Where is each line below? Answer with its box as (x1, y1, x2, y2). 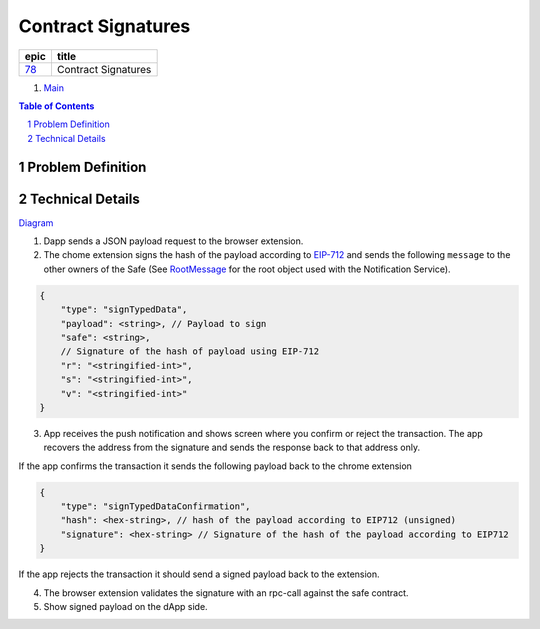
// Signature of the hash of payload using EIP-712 (60, 346, 320, 357)
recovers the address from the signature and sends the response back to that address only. (43, 441, 420, 454)
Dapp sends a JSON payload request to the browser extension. (43, 235, 304, 247)
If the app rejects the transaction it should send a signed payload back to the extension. (18, 568, 380, 580)
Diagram (18, 216, 54, 229)
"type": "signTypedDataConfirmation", (60, 501, 251, 512)
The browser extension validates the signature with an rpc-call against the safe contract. (43, 586, 409, 599)
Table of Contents (18, 100, 95, 112)
